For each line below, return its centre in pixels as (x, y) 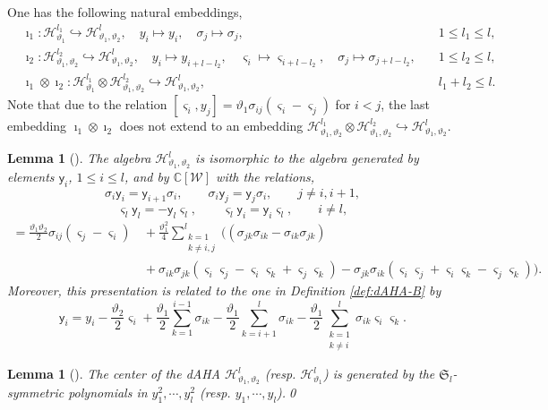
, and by (146, 176)
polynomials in (108, 393)
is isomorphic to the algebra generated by (307, 158)
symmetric (36, 393)
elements (31, 176)
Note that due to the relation (87, 104)
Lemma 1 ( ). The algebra (79, 158)
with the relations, (265, 176)
